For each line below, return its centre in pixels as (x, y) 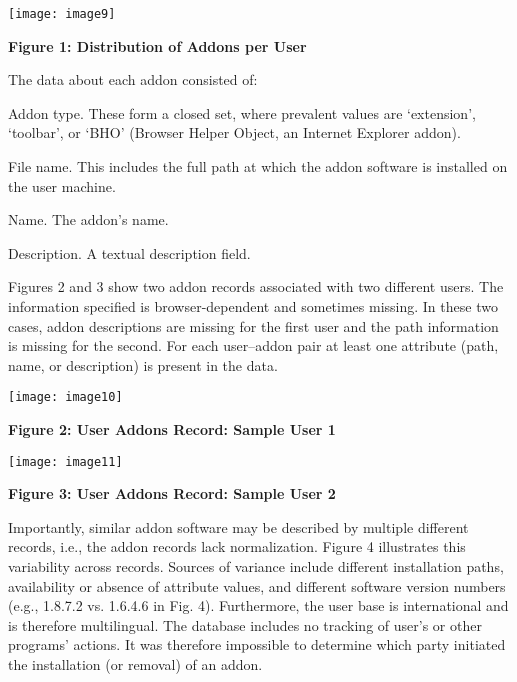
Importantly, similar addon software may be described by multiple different (238, 526)
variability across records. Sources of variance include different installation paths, (256, 566)
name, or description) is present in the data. (143, 364)
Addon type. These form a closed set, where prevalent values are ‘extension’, (242, 112)
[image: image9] (62, 14)
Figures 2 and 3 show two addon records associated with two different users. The (256, 286)
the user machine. (62, 185)
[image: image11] (65, 461)
